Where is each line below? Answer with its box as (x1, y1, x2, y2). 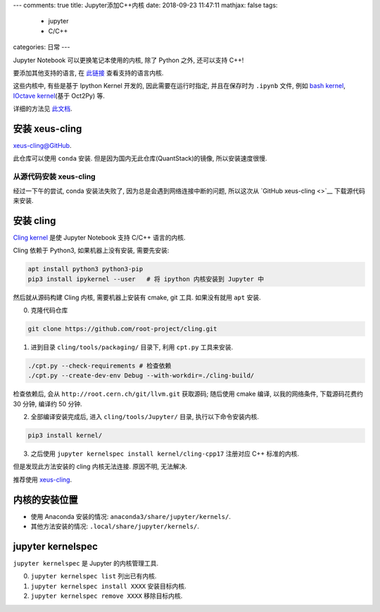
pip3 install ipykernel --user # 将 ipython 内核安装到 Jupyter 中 (27, 275, 264, 283)
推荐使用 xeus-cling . (13, 475, 72, 484)
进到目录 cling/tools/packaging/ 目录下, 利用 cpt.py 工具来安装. (30, 342, 234, 351)
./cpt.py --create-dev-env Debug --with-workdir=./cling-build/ (27, 372, 255, 380)
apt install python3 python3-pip (27, 265, 144, 273)
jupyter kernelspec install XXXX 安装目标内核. (30, 582, 186, 590)
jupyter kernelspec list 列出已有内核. (30, 572, 157, 580)
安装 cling (13, 215, 56, 227)
